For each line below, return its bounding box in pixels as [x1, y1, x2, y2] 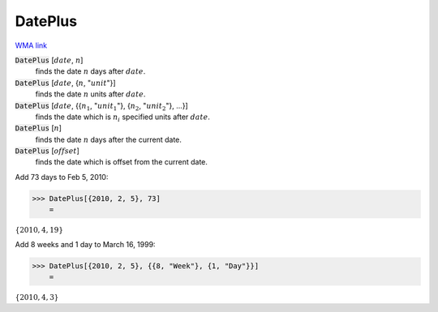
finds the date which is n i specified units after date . [35, 112, 211, 123]
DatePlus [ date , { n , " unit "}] [15, 78, 117, 88]
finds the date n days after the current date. [35, 135, 182, 144]
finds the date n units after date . [35, 89, 146, 99]
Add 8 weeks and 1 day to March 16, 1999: [15, 239, 156, 249]
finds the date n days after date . [35, 66, 146, 76]
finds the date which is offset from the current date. [35, 157, 208, 167]
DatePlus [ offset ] [15, 146, 80, 156]
